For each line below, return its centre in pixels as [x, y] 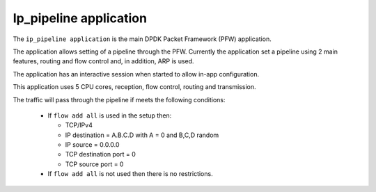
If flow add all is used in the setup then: [110, 115]
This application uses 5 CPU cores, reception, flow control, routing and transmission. [134, 87]
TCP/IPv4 [79, 125]
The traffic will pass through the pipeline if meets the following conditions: [119, 99]
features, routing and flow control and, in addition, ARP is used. [103, 61]
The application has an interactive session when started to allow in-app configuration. [136, 74]
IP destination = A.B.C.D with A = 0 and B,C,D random [142, 135]
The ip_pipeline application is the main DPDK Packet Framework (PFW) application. [142, 39]
